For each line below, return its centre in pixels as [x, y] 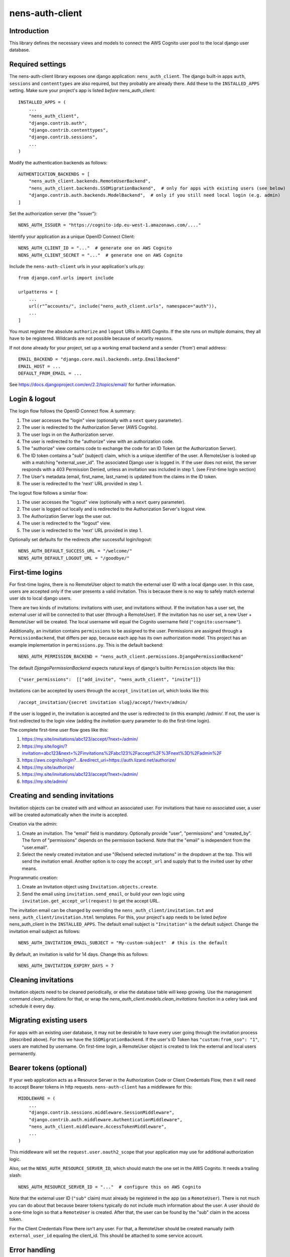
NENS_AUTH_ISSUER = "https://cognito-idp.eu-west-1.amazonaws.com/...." [110, 225]
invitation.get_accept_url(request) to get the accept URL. [91, 901]
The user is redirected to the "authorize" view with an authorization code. [98, 441]
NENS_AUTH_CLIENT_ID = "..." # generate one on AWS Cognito [95, 248]
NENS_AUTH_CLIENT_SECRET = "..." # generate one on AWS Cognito [101, 255]
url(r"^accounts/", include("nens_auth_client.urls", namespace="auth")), [123, 306]
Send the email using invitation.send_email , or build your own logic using [103, 894]
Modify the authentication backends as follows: [58, 162]
